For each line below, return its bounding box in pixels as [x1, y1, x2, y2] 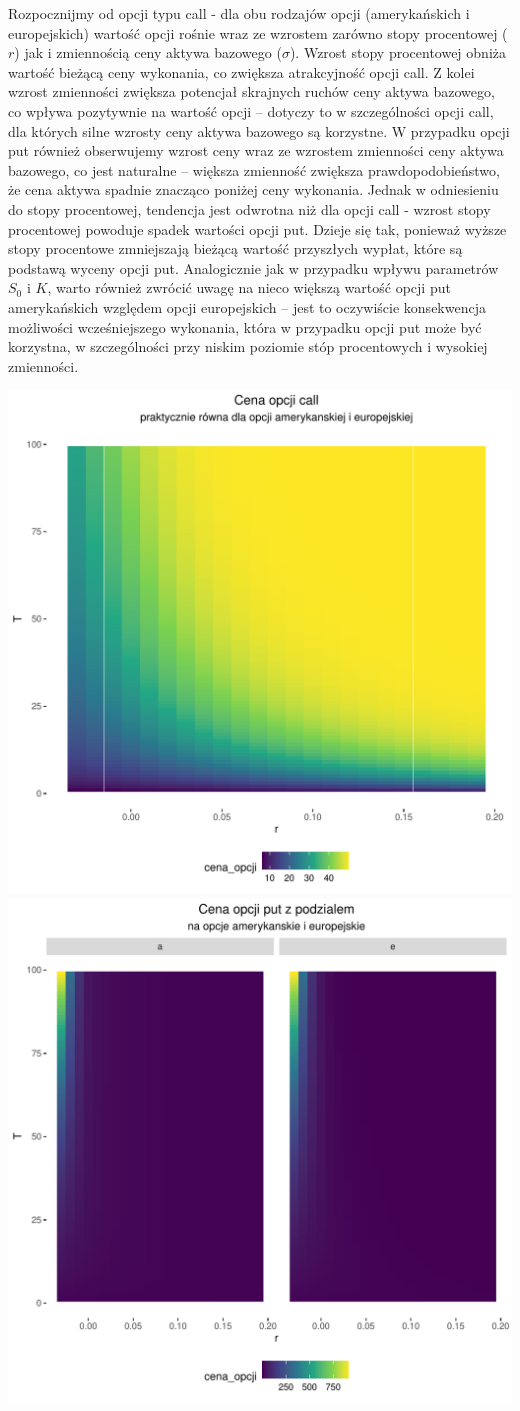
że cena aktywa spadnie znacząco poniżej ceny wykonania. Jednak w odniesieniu [8, 179, 499, 200]
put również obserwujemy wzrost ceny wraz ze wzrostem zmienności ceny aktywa [8, 140, 504, 161]
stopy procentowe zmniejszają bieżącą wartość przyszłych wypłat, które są [8, 238, 463, 259]
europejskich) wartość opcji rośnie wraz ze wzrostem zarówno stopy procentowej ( [8, 22, 508, 43]
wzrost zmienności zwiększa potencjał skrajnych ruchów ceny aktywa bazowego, [8, 81, 495, 102]
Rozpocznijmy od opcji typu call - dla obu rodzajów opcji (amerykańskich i [8, 3, 470, 23]
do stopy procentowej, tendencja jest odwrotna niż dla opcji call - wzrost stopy [8, 198, 491, 219]
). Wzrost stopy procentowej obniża [289, 42, 506, 63]
